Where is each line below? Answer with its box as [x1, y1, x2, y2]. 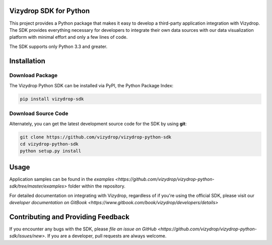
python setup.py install [20, 148, 82, 154]
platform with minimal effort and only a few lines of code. [9, 34, 128, 40]
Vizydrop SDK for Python [9, 7, 90, 15]
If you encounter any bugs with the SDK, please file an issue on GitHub [9, 226, 157, 232]
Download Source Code [9, 110, 69, 117]
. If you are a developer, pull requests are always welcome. [44, 233, 167, 239]
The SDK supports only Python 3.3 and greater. [9, 43, 108, 49]
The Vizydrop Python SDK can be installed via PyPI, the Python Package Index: [9, 82, 174, 88]
